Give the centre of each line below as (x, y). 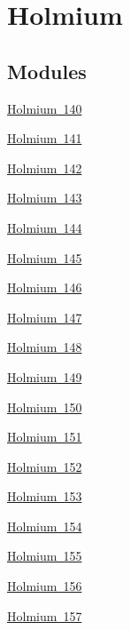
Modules (47, 71)
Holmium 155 (45, 556)
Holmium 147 (45, 317)
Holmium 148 (45, 347)
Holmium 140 (45, 108)
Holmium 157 (45, 615)
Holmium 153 (45, 496)
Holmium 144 (45, 227)
